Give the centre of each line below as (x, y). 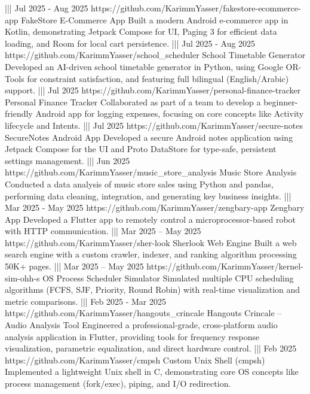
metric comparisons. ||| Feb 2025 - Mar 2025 (85, 301)
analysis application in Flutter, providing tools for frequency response (132, 336)
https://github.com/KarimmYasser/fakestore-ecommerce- (196, 8)
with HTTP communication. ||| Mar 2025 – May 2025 (103, 231)
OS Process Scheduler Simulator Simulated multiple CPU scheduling (168, 278)
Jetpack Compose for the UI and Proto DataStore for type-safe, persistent (141, 149)
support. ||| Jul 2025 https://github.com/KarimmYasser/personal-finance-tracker (153, 90)
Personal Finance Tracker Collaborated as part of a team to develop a (133, 101)
